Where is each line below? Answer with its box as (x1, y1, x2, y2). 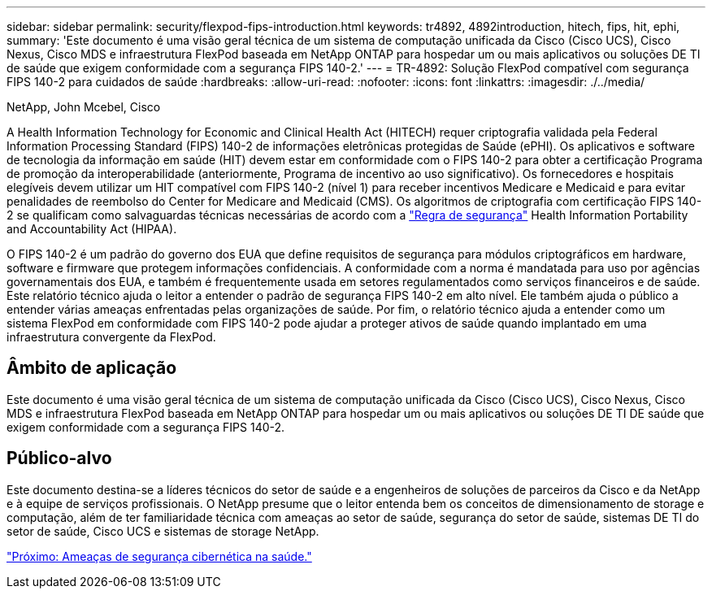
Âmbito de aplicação (7, 358, 177, 379)
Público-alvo (7, 448, 112, 469)
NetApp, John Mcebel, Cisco (7, 100, 161, 114)
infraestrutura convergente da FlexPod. (7, 330, 216, 344)
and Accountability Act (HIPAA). (7, 222, 177, 236)
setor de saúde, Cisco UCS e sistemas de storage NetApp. (7, 523, 319, 538)
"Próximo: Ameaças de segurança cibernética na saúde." (7, 549, 312, 563)
